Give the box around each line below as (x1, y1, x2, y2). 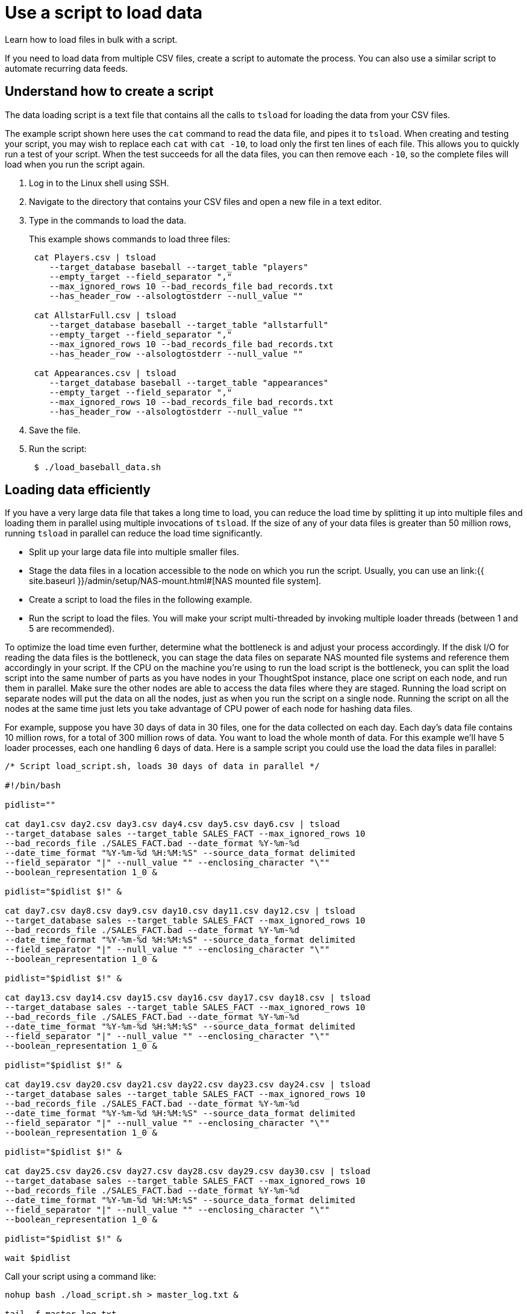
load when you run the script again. (5, 159, 145, 169)
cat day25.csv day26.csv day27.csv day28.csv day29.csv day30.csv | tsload (5, 1166, 370, 1177)
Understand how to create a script (5, 84, 214, 99)
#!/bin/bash (5, 781, 61, 791)
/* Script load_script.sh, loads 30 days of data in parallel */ (5, 761, 320, 772)
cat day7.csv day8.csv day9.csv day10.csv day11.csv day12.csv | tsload (5, 906, 355, 916)
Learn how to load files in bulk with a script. (5, 34, 178, 45)
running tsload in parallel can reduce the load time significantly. (5, 528, 263, 539)
